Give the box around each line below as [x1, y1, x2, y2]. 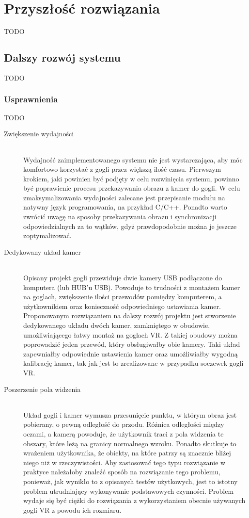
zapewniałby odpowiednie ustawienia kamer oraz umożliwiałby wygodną [23, 348, 238, 358]
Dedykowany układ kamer [4, 246, 81, 257]
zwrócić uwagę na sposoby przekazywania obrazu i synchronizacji [23, 211, 217, 222]
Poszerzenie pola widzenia [4, 384, 81, 394]
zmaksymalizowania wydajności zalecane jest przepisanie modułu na [23, 192, 225, 202]
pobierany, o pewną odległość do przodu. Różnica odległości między [23, 419, 224, 429]
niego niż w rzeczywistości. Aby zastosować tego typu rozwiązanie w [23, 457, 226, 467]
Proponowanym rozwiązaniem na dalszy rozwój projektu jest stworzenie [23, 310, 236, 321]
